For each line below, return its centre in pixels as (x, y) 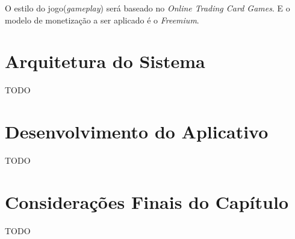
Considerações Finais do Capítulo (147, 201)
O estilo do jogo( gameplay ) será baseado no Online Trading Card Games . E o (147, 8)
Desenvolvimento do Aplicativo (137, 132)
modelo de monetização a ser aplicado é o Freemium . (102, 20)
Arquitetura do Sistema (105, 61)
